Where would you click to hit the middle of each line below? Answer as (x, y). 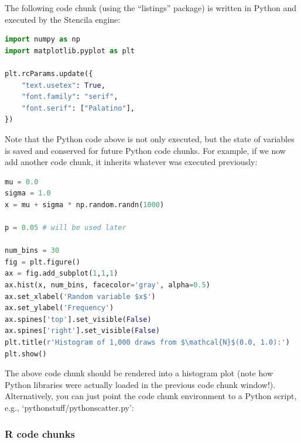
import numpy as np (42, 40)
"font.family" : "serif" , (70, 97)
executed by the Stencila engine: (63, 19)
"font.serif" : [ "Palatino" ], (78, 108)
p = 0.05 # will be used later (66, 228)
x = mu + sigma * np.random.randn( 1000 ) (85, 205)
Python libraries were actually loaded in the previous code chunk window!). (140, 384)
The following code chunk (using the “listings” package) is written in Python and (150, 8)
